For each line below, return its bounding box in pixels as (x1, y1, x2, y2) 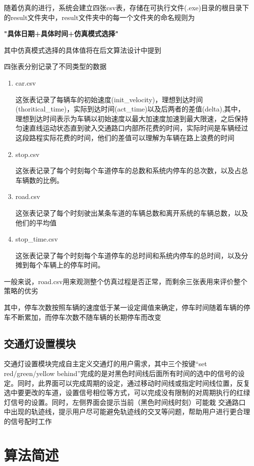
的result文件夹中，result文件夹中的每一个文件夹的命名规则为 (4, 12, 195, 22)
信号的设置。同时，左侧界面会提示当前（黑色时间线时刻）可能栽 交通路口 (10, 397, 246, 407)
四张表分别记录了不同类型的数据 (4, 61, 106, 71)
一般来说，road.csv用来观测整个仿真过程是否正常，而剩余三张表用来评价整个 (4, 276, 248, 286)
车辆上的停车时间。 (42, 260, 105, 270)
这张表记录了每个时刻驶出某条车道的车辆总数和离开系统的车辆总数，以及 (15, 207, 248, 218)
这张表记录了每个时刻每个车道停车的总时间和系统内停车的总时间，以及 (15, 250, 241, 260)
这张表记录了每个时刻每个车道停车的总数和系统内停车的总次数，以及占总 (15, 165, 248, 176)
